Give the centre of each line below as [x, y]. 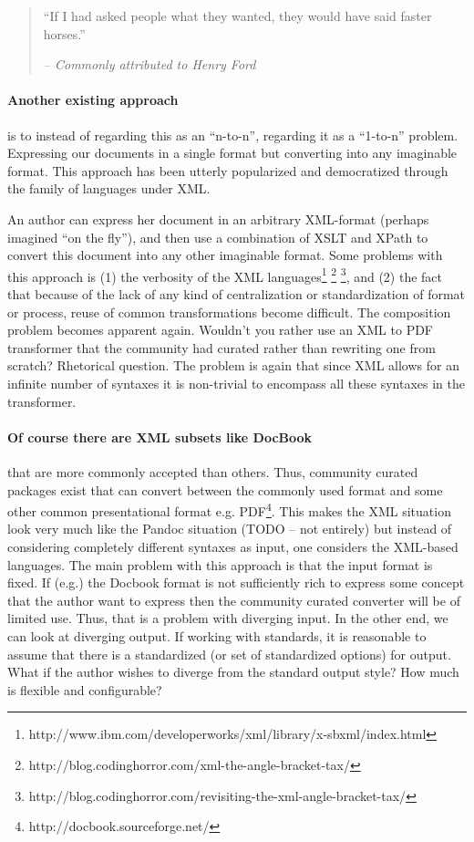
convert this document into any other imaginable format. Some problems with [225, 255]
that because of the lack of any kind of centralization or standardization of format [237, 293]
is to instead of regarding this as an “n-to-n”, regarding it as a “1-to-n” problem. [233, 135]
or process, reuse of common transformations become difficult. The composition [229, 312]
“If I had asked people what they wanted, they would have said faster [237, 16]
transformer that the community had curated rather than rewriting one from [222, 347]
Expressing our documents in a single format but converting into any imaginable [232, 153]
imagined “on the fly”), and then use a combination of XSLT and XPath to [218, 237]
